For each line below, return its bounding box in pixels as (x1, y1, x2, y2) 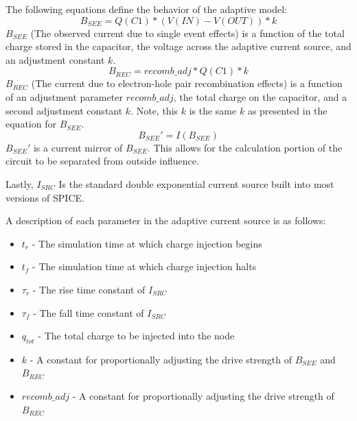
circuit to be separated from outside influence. (5, 154, 199, 168)
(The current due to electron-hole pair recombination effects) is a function (31, 76, 343, 91)
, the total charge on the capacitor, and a (173, 89, 347, 104)
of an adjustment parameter (5, 89, 123, 104)
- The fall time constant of (33, 305, 144, 320)
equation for (5, 117, 56, 131)
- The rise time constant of (32, 282, 146, 296)
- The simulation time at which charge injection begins (32, 236, 262, 250)
